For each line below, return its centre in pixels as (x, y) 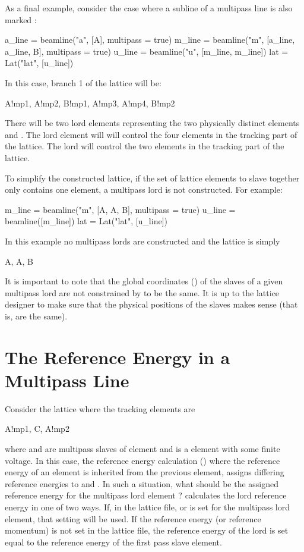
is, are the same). (36, 316)
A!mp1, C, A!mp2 (37, 429)
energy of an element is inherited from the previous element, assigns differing (145, 472)
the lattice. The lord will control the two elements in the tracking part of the (145, 146)
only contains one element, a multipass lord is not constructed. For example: (144, 189)
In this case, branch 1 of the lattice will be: (83, 82)
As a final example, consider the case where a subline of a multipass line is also (149, 8)
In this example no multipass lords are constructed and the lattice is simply (142, 241)
